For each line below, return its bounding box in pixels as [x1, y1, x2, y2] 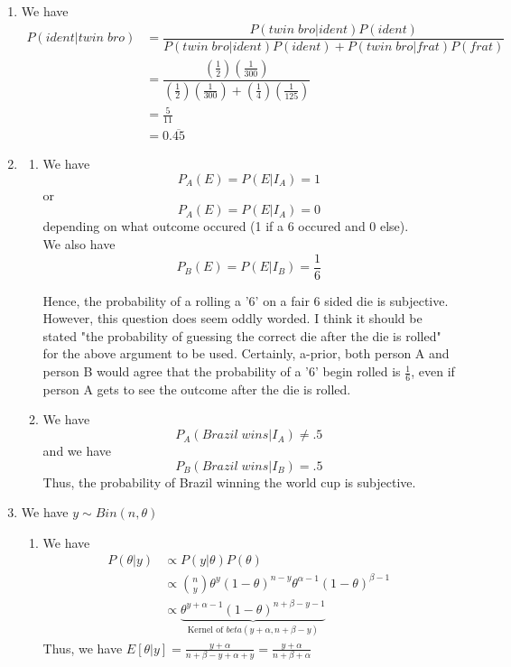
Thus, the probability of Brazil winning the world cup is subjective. [42, 472, 416, 491]
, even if [411, 362, 455, 381]
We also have [42, 235, 116, 253]
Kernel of [187, 625, 224, 635]
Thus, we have [42, 638, 123, 657]
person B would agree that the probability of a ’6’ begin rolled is [42, 362, 401, 381]
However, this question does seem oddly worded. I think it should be [42, 309, 423, 328]
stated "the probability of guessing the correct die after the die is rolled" [42, 326, 441, 345]
